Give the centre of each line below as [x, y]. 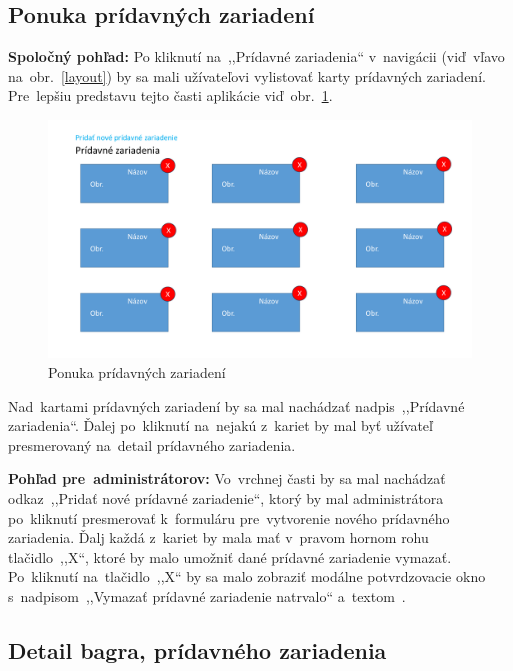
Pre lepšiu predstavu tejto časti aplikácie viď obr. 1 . [170, 95]
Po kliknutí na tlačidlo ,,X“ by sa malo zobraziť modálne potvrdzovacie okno [247, 576]
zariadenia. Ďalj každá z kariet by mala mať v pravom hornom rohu [218, 537]
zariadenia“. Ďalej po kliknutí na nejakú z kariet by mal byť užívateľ [220, 425]
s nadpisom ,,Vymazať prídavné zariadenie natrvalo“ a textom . [207, 596]
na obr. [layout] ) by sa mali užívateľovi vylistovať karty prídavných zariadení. [247, 75]
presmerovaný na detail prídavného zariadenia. [152, 444]
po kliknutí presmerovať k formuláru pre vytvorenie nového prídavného [229, 517]
